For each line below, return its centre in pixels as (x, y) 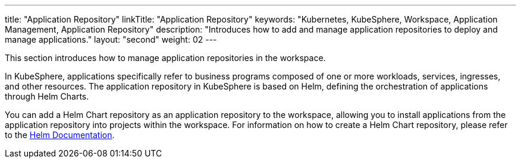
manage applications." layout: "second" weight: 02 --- (111, 39)
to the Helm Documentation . (60, 135)
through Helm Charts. (47, 96)
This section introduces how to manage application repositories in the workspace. (165, 58)
